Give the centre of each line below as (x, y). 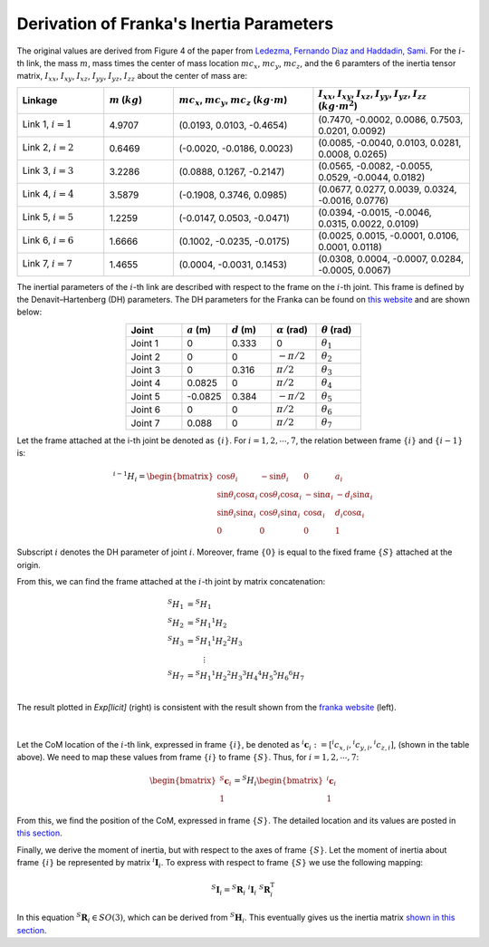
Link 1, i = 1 (47, 124)
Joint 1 (144, 343)
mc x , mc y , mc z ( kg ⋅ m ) (233, 101)
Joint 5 (145, 396)
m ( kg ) (125, 100)
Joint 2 (145, 356)
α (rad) (292, 329)
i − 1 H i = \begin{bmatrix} (163, 477)
